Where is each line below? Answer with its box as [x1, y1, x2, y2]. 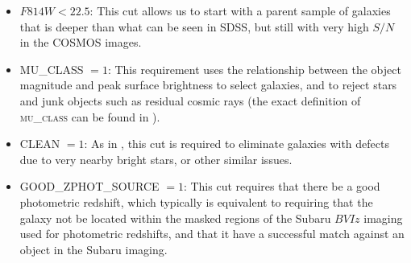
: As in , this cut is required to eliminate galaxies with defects [84, 135, 389, 152]
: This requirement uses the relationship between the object [107, 60, 401, 77]
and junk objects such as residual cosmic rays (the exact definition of [19, 92, 361, 109]
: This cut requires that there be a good [183, 178, 380, 195]
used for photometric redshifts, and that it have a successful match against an [19, 225, 405, 242]
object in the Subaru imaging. [19, 240, 168, 257]
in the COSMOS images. [19, 34, 142, 51]
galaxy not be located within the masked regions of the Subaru [19, 209, 331, 226]
